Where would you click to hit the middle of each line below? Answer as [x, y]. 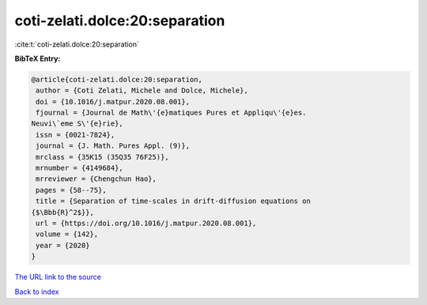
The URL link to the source [58, 277]
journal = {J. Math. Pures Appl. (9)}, [113, 146]
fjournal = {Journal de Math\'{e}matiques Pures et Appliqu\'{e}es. [171, 113]
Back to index [37, 292]
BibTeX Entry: [38, 58]
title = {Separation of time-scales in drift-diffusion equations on [174, 201]
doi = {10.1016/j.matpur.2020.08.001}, [113, 102]
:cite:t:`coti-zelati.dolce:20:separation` [77, 44]
